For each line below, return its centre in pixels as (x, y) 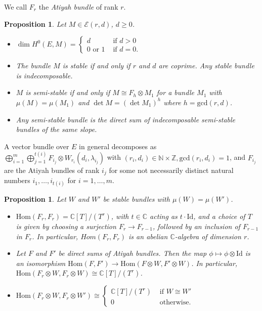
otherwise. (175, 303)
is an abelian (148, 236)
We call (16, 7)
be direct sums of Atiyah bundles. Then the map (133, 253)
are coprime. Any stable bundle (206, 65)
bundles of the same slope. (56, 129)
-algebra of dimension (208, 236)
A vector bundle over (37, 146)
